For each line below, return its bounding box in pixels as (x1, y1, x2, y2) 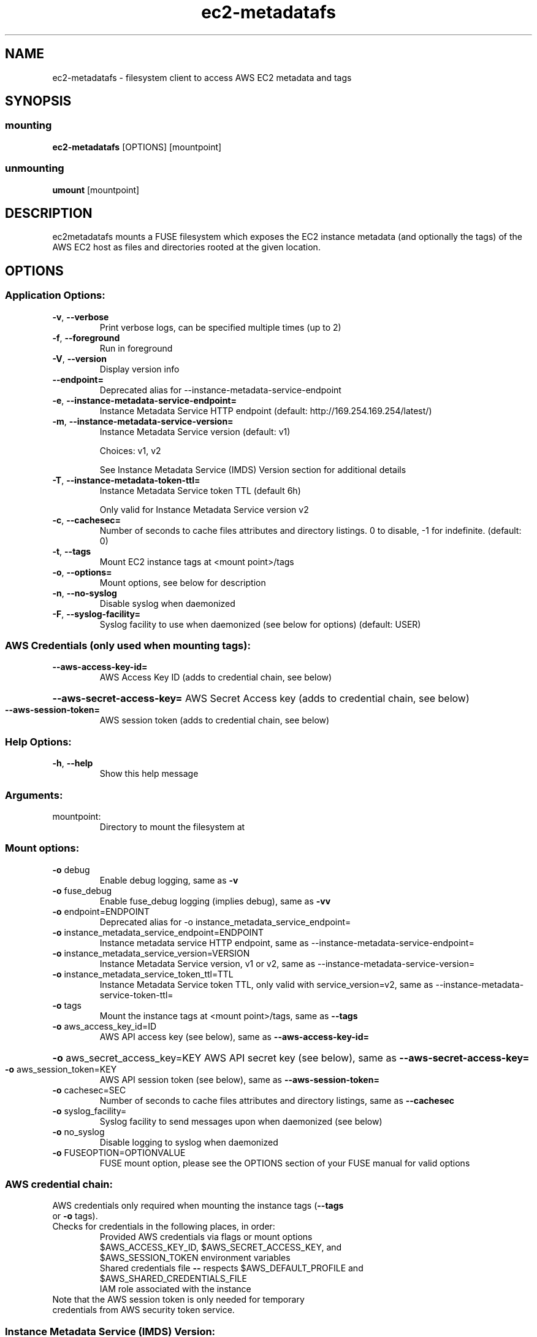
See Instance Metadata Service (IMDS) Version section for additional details (99, 464, 406, 475)
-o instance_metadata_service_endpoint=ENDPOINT (52, 927, 264, 938)
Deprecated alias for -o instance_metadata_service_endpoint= (99, 916, 351, 927)
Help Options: (5, 735, 72, 748)
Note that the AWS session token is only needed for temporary (52, 1294, 305, 1305)
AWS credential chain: (5, 1178, 113, 1190)
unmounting (5, 162, 64, 175)
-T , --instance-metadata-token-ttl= (52, 474, 200, 485)
